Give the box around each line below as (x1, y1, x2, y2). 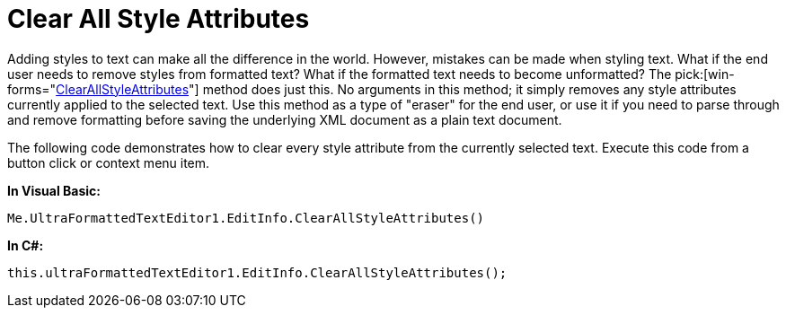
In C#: (7, 237, 44, 253)
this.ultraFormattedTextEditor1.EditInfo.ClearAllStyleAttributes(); (7, 265, 508, 280)
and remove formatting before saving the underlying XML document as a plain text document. (7, 111, 562, 127)
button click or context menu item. (7, 154, 210, 171)
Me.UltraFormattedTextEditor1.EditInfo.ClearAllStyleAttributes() (7, 210, 485, 225)
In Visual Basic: (7, 182, 101, 198)
